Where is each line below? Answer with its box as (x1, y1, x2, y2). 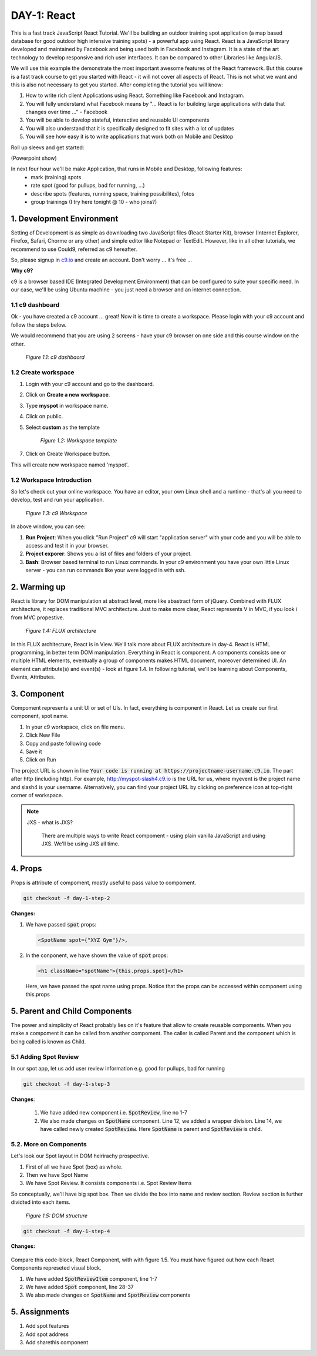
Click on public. (25, 413, 63, 420)
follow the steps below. (11, 321, 67, 328)
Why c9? (11, 267, 33, 274)
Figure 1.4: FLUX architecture (25, 627, 97, 635)
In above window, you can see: (11, 523, 86, 530)
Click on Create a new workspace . (25, 391, 110, 398)
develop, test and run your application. (11, 496, 104, 504)
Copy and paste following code (25, 740, 101, 747)
